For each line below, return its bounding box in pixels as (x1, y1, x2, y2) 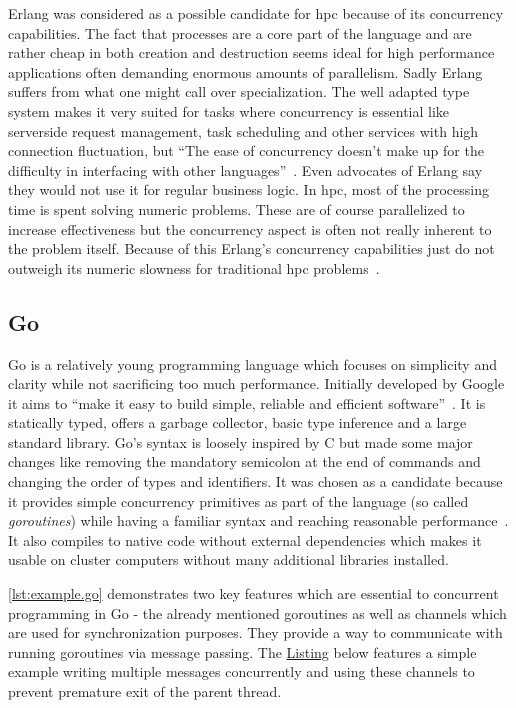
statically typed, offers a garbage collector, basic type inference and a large (8, 412, 467, 433)
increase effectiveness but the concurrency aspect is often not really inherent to (8, 218, 492, 239)
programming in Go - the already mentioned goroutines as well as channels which (8, 602, 507, 623)
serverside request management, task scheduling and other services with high (8, 120, 479, 141)
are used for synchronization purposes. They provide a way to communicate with (8, 622, 503, 643)
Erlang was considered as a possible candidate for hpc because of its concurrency (8, 3, 504, 23)
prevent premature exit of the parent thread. (8, 681, 282, 702)
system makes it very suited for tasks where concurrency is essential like (8, 100, 450, 121)
